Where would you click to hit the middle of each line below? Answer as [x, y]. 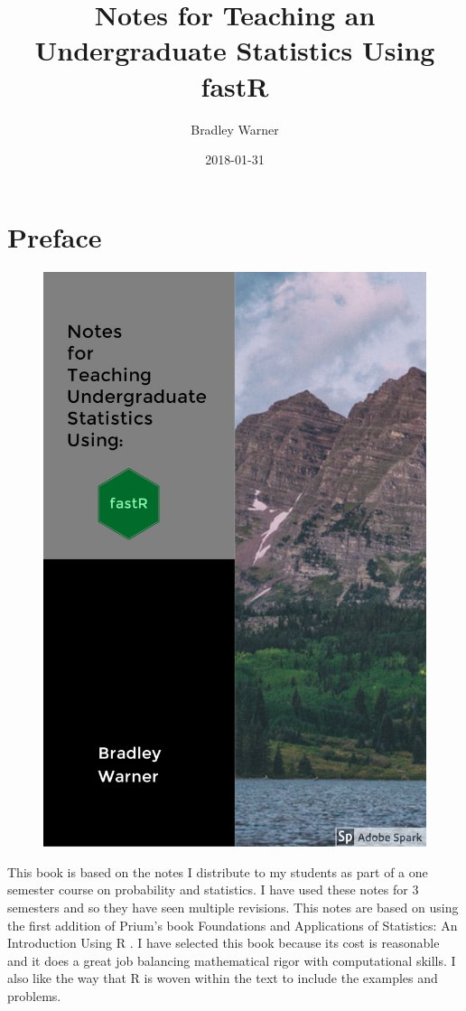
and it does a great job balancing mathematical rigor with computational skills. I [232, 960]
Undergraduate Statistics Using [235, 50]
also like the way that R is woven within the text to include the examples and [223, 978]
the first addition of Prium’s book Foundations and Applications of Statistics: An [233, 925]
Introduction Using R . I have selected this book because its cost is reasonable [224, 943]
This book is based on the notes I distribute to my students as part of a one [218, 871]
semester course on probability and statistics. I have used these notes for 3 [213, 889]
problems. [34, 995]
